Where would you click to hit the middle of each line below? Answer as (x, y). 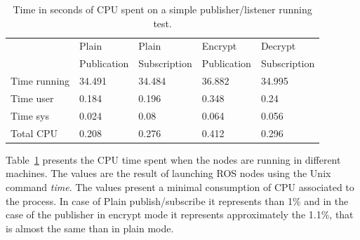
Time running (40, 81)
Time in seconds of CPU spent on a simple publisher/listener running (162, 9)
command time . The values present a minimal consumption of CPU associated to (180, 186)
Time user (32, 98)
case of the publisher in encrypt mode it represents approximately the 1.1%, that (180, 214)
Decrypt (278, 46)
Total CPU (34, 133)
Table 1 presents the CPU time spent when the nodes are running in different (173, 159)
